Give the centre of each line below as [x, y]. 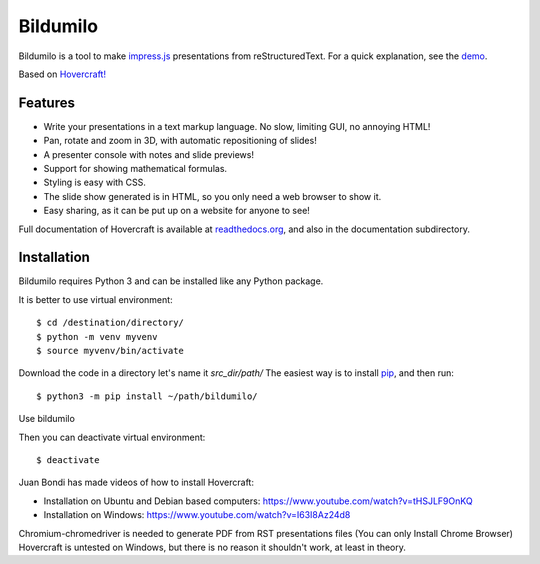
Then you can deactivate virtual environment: [112, 437]
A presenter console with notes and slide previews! [149, 154]
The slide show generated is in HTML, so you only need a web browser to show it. [212, 196]
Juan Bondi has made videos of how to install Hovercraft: [136, 482]
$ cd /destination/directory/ [110, 323]
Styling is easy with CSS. [95, 182]
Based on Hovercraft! [62, 74]
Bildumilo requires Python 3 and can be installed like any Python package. [171, 281]
